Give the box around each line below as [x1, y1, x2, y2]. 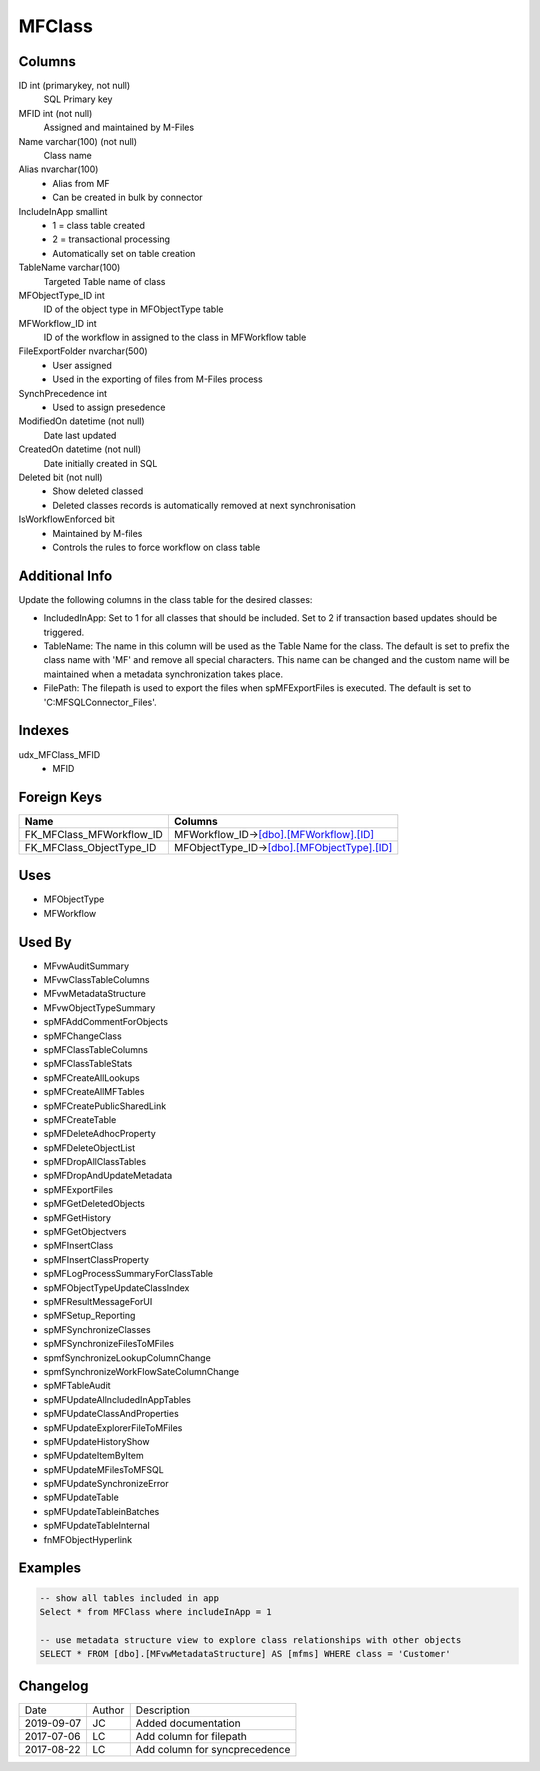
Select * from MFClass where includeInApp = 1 [39, 1606, 272, 1618]
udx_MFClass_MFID [18, 748, 101, 760]
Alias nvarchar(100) [18, 163, 99, 175]
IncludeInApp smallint [18, 205, 108, 217]
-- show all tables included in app [39, 1592, 220, 1604]
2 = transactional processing [52, 233, 170, 245]
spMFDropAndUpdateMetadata [43, 1170, 173, 1182]
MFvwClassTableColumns [43, 974, 150, 985]
